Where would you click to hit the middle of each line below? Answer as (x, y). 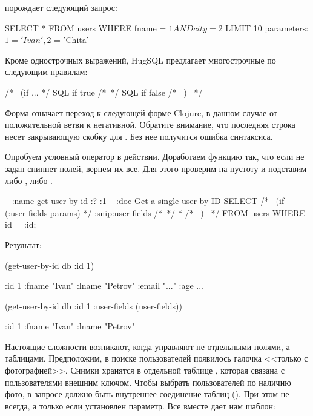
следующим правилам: (46, 72)
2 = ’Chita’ (68, 40)
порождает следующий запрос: (61, 7)
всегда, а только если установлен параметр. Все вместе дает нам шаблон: (140, 405)
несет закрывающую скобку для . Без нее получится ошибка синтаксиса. (139, 136)
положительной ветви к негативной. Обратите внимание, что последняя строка (150, 124)
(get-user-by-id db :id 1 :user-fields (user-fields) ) (94, 305)
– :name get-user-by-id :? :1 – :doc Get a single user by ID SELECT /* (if (145, 201)
